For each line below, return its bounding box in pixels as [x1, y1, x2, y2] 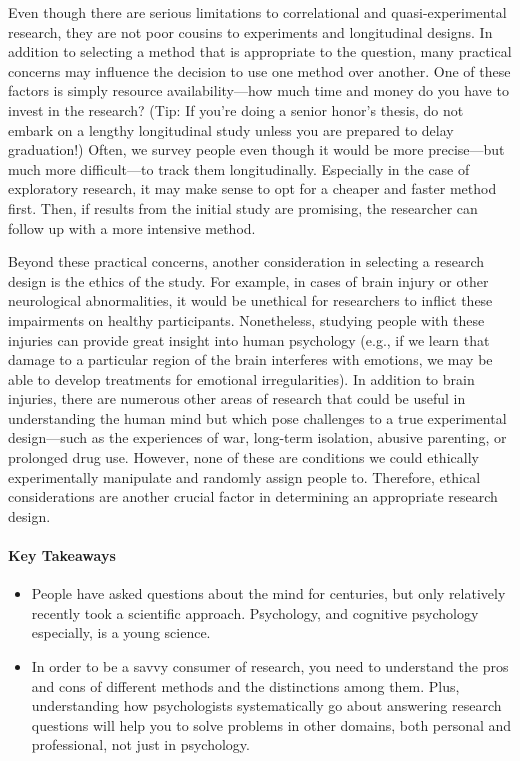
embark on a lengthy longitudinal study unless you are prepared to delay [8, 119, 454, 140]
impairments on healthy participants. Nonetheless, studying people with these [8, 309, 485, 330]
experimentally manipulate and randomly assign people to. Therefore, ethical [8, 466, 481, 487]
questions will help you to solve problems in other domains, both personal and [31, 714, 512, 735]
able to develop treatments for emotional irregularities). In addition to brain [8, 368, 475, 389]
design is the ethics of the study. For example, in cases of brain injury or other [8, 270, 489, 291]
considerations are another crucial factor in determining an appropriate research [8, 486, 498, 507]
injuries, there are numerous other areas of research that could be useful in [8, 388, 466, 409]
